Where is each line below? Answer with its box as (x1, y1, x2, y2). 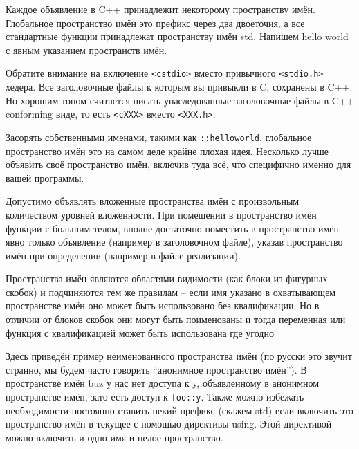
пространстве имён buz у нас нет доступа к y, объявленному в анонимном (6, 376, 320, 390)
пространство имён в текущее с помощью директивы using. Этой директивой (6, 416, 332, 431)
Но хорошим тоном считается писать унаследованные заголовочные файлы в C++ (6, 93, 354, 107)
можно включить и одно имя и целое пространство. (6, 430, 223, 444)
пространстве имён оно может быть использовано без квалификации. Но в (6, 298, 320, 313)
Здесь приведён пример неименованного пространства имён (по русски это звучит (6, 349, 352, 363)
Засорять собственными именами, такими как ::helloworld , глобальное (6, 129, 312, 144)
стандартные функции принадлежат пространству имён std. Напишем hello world (6, 29, 349, 44)
